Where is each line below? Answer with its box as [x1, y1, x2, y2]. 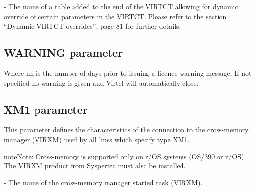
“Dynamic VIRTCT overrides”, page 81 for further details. [4, 21, 181, 31]
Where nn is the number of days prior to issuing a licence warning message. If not [4, 67, 252, 78]
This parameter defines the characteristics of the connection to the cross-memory [4, 125, 249, 135]
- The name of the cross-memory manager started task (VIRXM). [4, 177, 203, 187]
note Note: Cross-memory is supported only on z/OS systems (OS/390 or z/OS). [4, 151, 246, 161]
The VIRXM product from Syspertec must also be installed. [4, 160, 186, 171]
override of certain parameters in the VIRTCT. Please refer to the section [4, 11, 227, 21]
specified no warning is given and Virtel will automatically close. [4, 77, 199, 88]
